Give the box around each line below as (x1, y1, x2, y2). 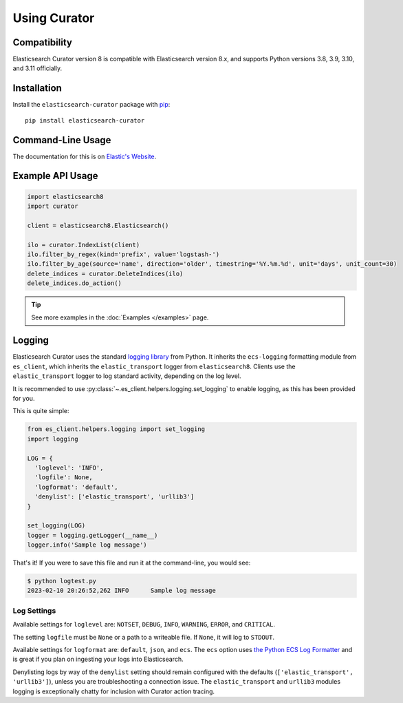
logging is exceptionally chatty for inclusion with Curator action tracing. (12, 687, 215, 695)
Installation (12, 83, 62, 94)
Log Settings (12, 606, 56, 616)
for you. (12, 395, 35, 403)
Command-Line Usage (12, 134, 111, 146)
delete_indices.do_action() (27, 280, 122, 287)
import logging (27, 434, 78, 443)
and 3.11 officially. (12, 64, 63, 72)
